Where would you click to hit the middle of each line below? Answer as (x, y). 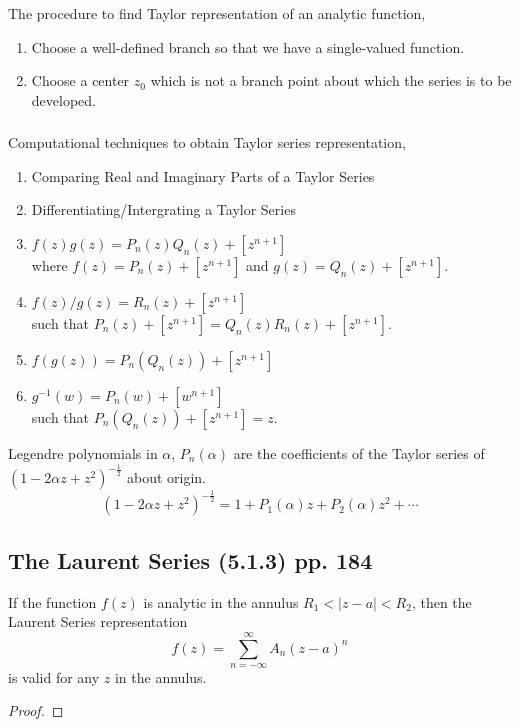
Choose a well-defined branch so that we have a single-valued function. (248, 46)
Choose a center (80, 80)
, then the (441, 601)
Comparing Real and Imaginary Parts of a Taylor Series (203, 175)
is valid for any (54, 676)
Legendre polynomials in (83, 453)
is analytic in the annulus (221, 601)
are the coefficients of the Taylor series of (359, 453)
